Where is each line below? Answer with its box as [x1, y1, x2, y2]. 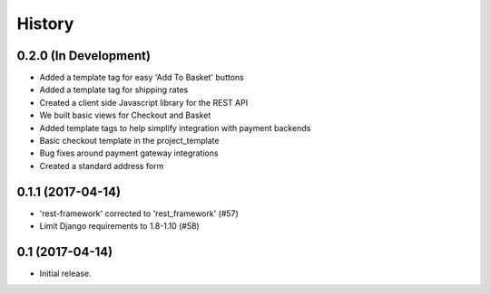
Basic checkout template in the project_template [39, 136, 220, 147]
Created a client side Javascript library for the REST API [39, 97, 249, 108]
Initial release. [39, 268, 92, 279]
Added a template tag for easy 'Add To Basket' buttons [39, 72, 244, 83]
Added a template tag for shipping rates [39, 84, 189, 95]
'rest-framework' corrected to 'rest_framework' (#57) [39, 208, 240, 219]
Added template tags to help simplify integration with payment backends [39, 122, 311, 133]
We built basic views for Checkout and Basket [39, 109, 211, 121]
